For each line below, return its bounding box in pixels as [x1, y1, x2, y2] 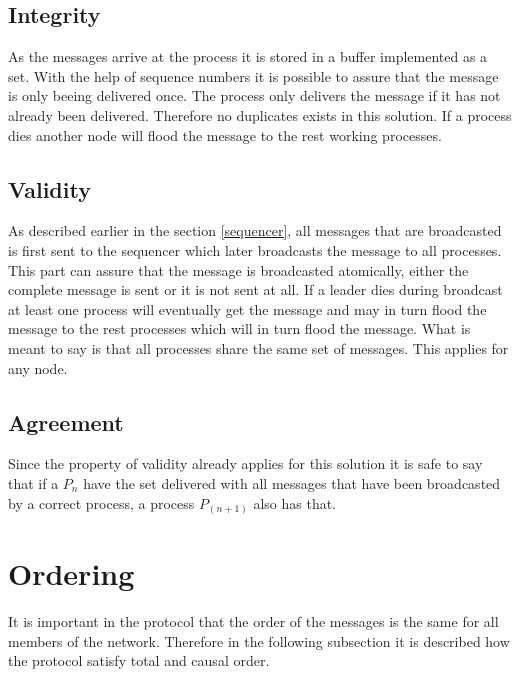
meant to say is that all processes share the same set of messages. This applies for [8, 337, 509, 358]
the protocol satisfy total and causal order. [8, 650, 270, 671]
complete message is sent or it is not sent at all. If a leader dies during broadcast [8, 279, 503, 300]
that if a [8, 472, 59, 493]
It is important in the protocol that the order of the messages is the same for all [8, 611, 499, 632]
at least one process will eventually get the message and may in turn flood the [8, 298, 487, 319]
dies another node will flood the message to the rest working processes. [8, 124, 442, 145]
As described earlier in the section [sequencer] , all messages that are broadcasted [8, 220, 502, 241]
